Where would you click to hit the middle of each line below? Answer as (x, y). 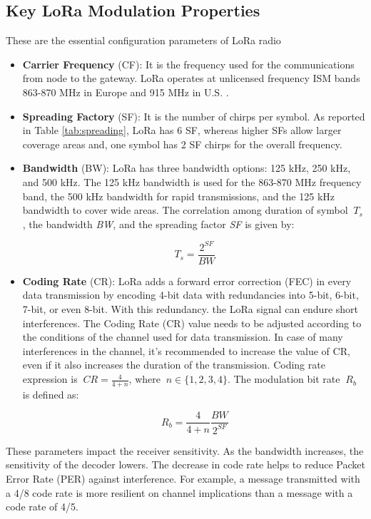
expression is (50, 379)
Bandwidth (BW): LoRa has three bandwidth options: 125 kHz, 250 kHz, (187, 168)
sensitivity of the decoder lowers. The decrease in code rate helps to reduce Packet (185, 464)
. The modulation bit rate (284, 379)
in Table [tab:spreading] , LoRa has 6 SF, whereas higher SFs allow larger (182, 130)
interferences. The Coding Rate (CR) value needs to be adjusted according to (192, 323)
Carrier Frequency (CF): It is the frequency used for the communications (188, 64)
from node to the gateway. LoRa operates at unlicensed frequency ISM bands (191, 78)
